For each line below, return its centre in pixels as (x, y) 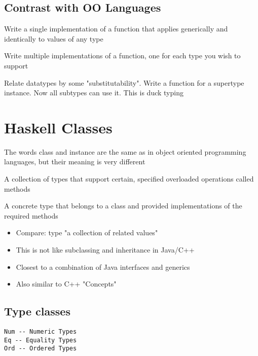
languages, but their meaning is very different (75, 162)
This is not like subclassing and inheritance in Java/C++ (105, 250)
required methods (31, 215)
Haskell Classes (58, 127)
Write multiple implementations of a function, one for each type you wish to (122, 56)
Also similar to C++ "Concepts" (66, 284)
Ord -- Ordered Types (41, 349)
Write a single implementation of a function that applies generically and (116, 29)
